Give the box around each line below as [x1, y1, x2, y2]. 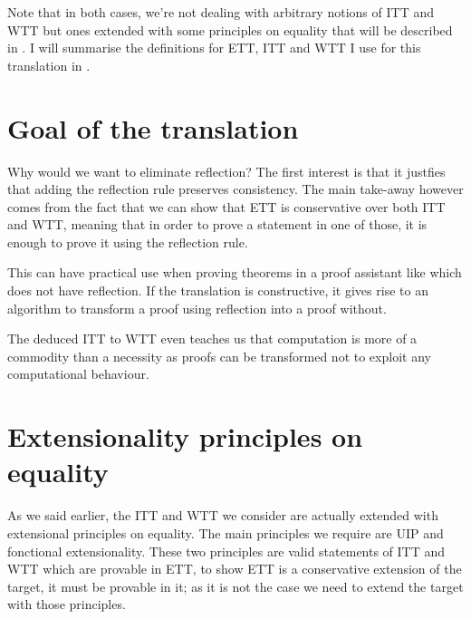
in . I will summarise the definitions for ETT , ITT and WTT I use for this [7, 38, 421, 57]
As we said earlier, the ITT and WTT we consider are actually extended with [7, 506, 438, 525]
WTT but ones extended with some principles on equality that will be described [7, 20, 453, 39]
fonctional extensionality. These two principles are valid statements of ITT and [7, 541, 446, 560]
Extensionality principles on [7, 418, 363, 455]
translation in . [7, 55, 91, 74]
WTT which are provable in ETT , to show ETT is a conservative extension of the [7, 559, 462, 578]
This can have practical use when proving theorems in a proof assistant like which [7, 263, 462, 282]
